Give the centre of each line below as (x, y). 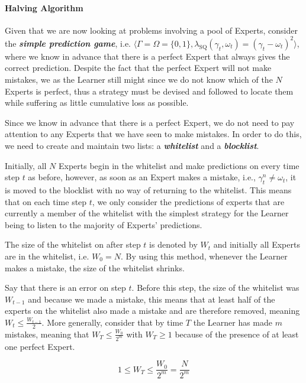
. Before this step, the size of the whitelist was (215, 288)
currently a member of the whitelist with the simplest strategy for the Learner (147, 213)
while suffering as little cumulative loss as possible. (97, 103)
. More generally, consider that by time (112, 322)
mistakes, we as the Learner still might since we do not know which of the (139, 79)
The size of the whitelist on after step (73, 244)
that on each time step (46, 201)
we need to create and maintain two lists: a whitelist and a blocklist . (132, 146)
